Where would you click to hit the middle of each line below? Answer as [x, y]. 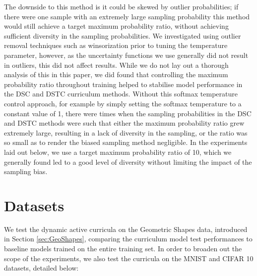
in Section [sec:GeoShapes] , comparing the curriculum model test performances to [128, 239]
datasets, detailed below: [41, 268]
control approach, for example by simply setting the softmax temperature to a [123, 103]
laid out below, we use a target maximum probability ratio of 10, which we [118, 152]
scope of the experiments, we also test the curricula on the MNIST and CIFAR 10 [129, 258]
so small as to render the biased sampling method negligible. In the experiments [126, 142]
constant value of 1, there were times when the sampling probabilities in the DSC [128, 113]
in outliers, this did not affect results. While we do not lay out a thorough [116, 65]
